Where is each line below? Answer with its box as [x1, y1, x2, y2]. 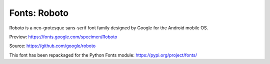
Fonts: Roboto [9, 7, 69, 18]
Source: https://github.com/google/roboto [9, 43, 96, 49]
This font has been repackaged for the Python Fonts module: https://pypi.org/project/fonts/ [9, 52, 197, 58]
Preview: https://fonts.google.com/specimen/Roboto [9, 34, 117, 40]
